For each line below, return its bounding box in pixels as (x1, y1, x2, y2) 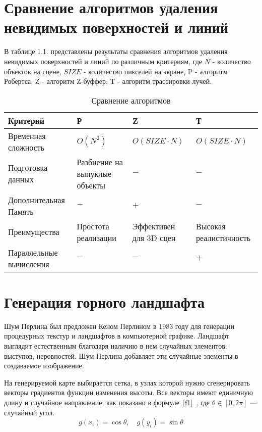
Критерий (8, 114, 45, 126)
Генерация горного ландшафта (4, 291, 205, 312)
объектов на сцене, (4, 66, 61, 76)
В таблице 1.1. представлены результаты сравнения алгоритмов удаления (4, 46, 228, 57)
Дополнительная (8, 194, 65, 206)
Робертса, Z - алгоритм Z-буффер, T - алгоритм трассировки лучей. (4, 76, 212, 86)
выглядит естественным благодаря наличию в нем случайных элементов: (4, 341, 227, 351)
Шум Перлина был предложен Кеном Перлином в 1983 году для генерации (4, 320, 234, 331)
